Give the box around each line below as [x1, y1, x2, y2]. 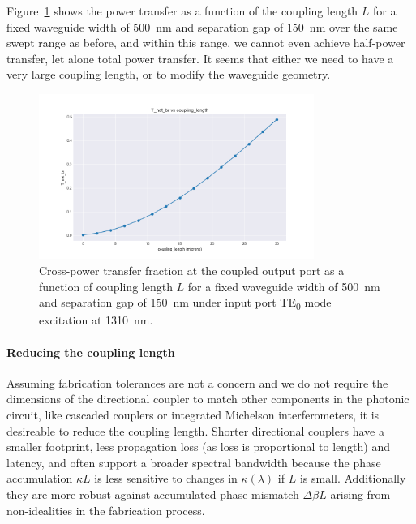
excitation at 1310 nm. [39, 311, 153, 329]
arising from [330, 485, 391, 502]
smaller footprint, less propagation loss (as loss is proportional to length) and [6, 438, 391, 455]
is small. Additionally [299, 470, 406, 487]
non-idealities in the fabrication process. [6, 501, 205, 518]
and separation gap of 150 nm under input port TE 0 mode [39, 294, 332, 313]
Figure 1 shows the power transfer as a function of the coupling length [6, 2, 358, 19]
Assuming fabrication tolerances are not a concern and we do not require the [6, 374, 388, 391]
